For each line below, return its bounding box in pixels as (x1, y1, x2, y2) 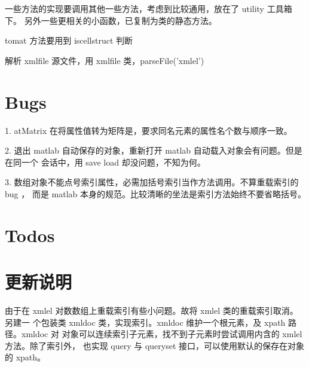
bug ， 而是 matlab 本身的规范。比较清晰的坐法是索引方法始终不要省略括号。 (5, 187, 306, 200)
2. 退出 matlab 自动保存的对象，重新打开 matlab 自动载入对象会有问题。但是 (5, 144, 302, 157)
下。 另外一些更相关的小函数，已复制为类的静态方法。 (5, 14, 217, 26)
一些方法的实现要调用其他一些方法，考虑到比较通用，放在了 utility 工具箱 (5, 2, 292, 14)
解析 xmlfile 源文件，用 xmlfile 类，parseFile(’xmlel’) (5, 54, 204, 66)
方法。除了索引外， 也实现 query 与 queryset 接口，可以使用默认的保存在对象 (5, 339, 305, 351)
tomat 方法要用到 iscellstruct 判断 (5, 34, 133, 47)
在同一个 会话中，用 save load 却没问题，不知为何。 (5, 155, 206, 168)
